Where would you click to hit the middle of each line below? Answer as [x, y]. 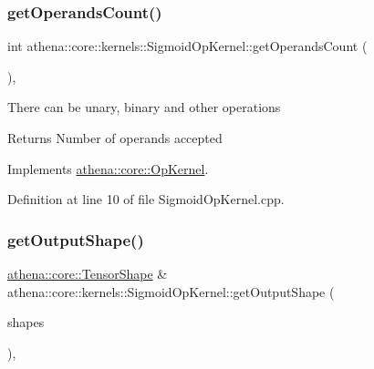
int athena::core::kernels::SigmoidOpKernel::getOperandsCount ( [187, 46]
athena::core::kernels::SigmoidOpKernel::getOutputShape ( [171, 291]
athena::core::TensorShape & [88, 273]
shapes [26, 322]
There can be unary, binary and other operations [144, 107]
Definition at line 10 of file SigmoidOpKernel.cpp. [146, 199]
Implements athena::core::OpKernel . [108, 168]
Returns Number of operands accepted [115, 138]
